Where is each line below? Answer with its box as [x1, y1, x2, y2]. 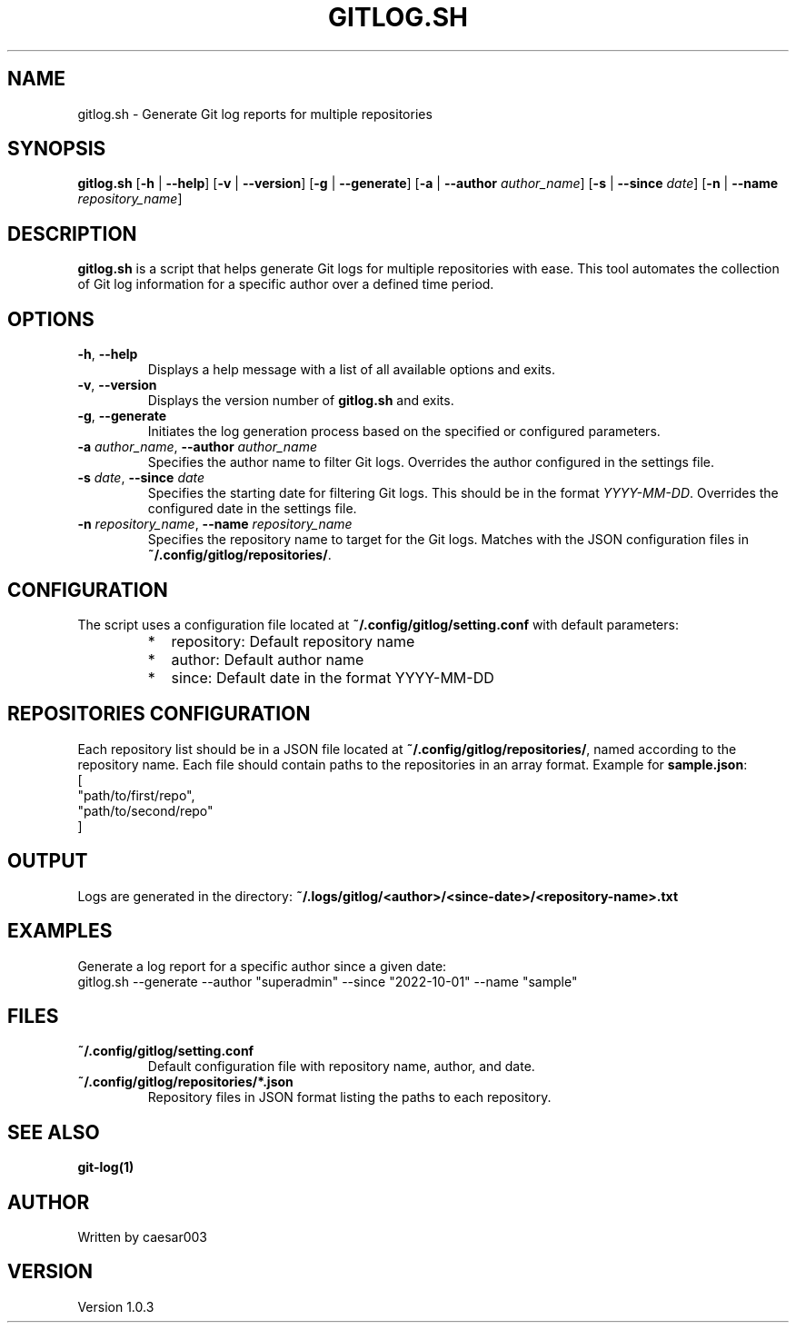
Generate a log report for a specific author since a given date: [77, 958, 447, 974]
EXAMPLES [7, 919, 113, 943]
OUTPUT [7, 849, 88, 873]
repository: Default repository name [171, 631, 415, 650]
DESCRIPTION [7, 222, 137, 245]
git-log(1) [77, 1159, 134, 1176]
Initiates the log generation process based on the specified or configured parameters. [147, 423, 661, 440]
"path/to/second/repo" [77, 802, 214, 819]
